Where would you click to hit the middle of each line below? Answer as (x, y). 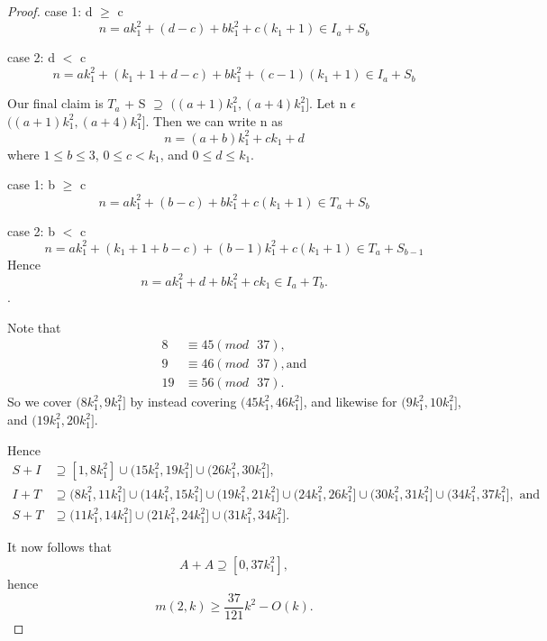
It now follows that (59, 547)
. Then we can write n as (214, 120)
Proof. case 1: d (50, 11)
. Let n (328, 103)
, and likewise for (350, 402)
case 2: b (31, 230)
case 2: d (31, 57)
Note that (34, 327)
